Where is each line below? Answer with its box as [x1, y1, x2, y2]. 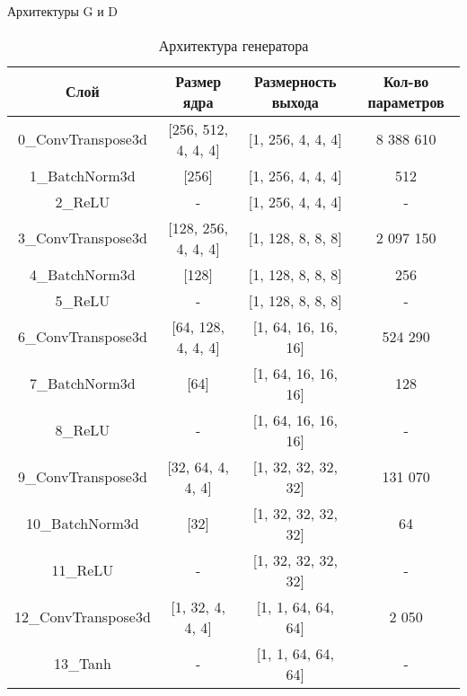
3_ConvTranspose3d [18, 227, 147, 249]
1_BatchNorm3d [30, 164, 136, 186]
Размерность [254, 70, 337, 92]
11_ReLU [51, 559, 114, 581]
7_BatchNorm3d [30, 373, 136, 394]
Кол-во [383, 70, 429, 92]
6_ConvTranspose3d [18, 326, 147, 348]
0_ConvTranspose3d [18, 128, 147, 150]
